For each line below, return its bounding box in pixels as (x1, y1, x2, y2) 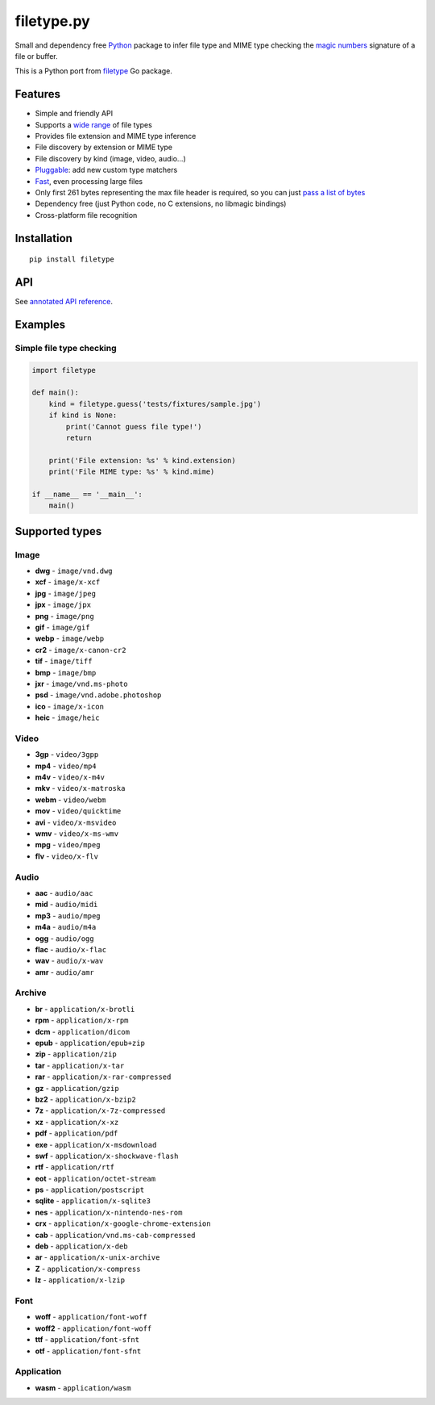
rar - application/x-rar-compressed (35, 1072, 172, 1081)
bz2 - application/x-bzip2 (35, 1094, 136, 1104)
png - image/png (35, 611, 94, 621)
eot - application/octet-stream (35, 1173, 156, 1183)
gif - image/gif (35, 622, 90, 633)
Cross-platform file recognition (35, 210, 138, 220)
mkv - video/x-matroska (35, 784, 126, 793)
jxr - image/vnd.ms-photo (35, 679, 128, 688)
